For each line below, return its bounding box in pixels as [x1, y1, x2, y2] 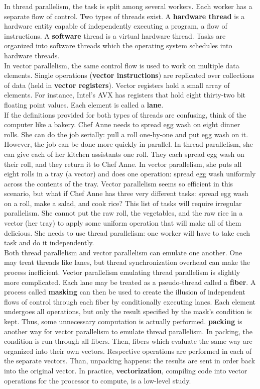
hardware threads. [4, 50, 60, 60]
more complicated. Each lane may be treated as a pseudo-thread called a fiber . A [4, 276, 256, 287]
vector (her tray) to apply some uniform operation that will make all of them [4, 218, 241, 228]
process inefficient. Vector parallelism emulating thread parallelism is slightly [4, 267, 240, 277]
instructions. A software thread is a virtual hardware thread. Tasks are [4, 30, 226, 41]
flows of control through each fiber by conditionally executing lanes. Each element [4, 296, 255, 307]
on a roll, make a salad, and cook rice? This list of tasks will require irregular [4, 198, 242, 208]
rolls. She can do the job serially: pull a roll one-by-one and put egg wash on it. [4, 129, 248, 139]
